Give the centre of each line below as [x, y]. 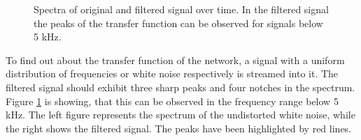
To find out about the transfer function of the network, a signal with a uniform [175, 60]
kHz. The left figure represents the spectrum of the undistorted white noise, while [180, 115]
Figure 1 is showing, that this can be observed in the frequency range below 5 [172, 101]
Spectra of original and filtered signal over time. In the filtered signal [181, 9]
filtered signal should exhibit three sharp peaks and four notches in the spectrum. [180, 87]
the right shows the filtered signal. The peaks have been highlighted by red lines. [179, 128]
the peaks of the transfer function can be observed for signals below [178, 23]
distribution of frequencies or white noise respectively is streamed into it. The [172, 73]
